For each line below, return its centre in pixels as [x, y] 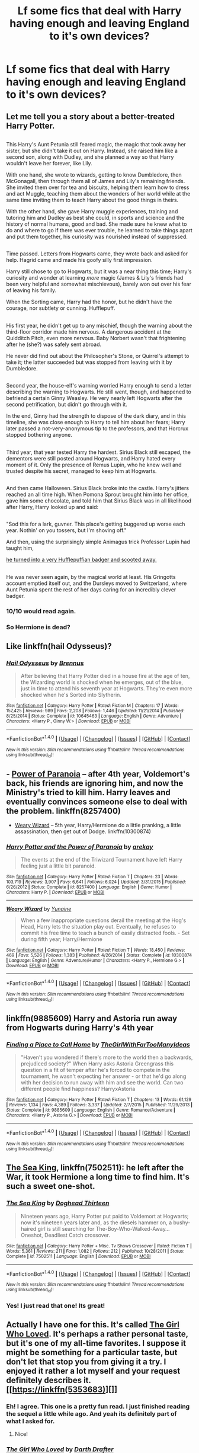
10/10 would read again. [41, 611]
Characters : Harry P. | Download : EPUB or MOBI [55, 892]
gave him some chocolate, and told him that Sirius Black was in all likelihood [99, 500]
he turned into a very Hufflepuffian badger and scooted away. [81, 560]
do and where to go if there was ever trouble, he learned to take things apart [99, 230]
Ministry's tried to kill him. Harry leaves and [88, 792]
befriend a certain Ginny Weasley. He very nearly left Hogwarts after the [94, 398]
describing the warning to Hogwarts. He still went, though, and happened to [99, 392]
